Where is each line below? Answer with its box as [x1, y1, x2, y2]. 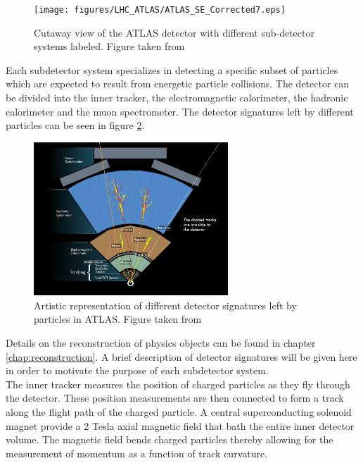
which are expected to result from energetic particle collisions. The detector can [6, 76, 350, 91]
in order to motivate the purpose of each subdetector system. [6, 363, 269, 378]
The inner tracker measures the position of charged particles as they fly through [6, 376, 350, 391]
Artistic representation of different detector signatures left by [34, 297, 297, 312]
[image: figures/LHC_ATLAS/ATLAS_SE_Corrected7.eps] [34, 5, 286, 15]
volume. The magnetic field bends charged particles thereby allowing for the [6, 432, 333, 447]
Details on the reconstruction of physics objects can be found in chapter [6, 335, 316, 350]
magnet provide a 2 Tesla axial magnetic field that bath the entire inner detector [6, 418, 355, 433]
